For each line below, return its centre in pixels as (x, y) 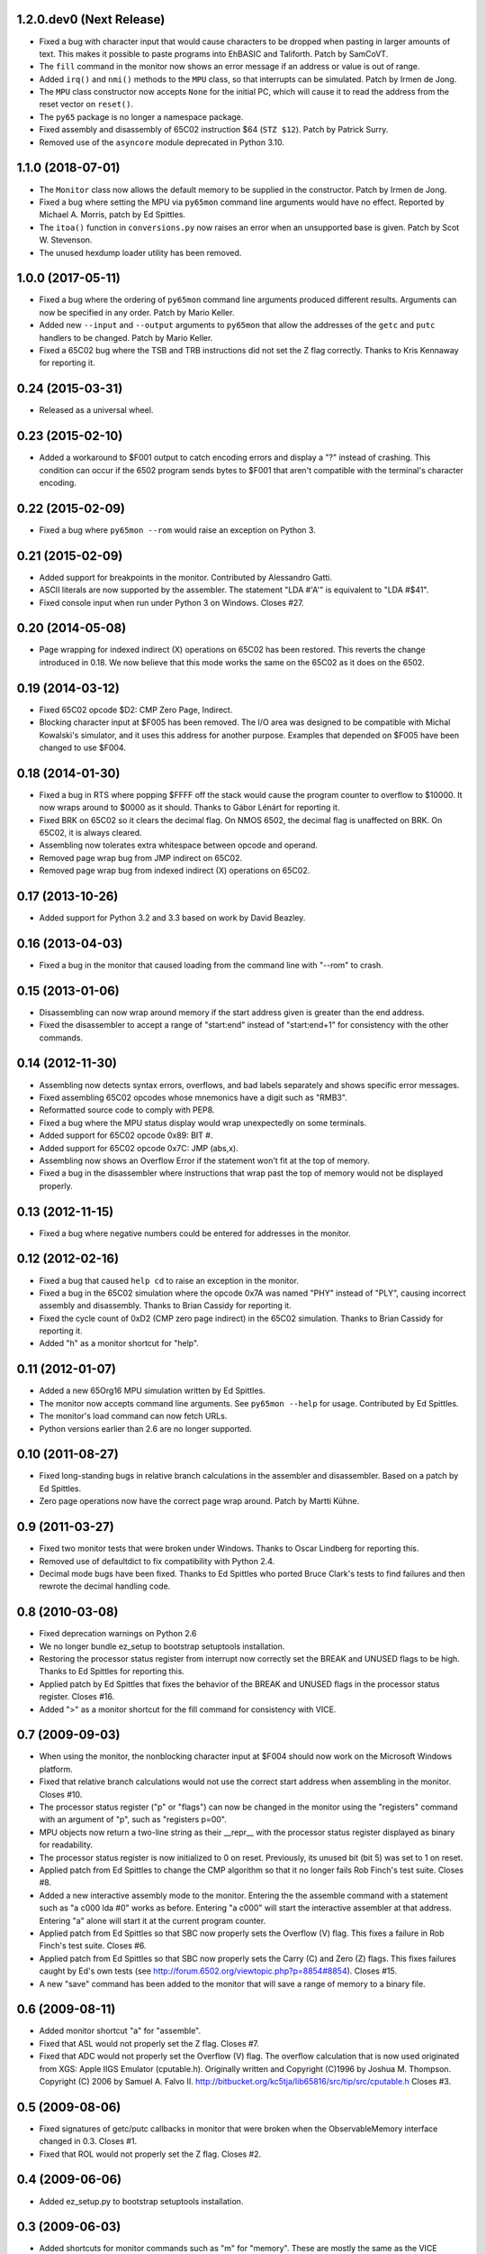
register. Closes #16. (77, 1697)
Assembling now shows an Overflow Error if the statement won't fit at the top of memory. (205, 1160)
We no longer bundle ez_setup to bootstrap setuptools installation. (162, 1646)
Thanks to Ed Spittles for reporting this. (112, 1672)
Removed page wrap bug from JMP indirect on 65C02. (141, 857)
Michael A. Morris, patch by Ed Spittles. (112, 215)
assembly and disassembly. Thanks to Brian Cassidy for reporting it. (165, 1306)
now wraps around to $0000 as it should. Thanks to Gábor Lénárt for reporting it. (189, 808)
